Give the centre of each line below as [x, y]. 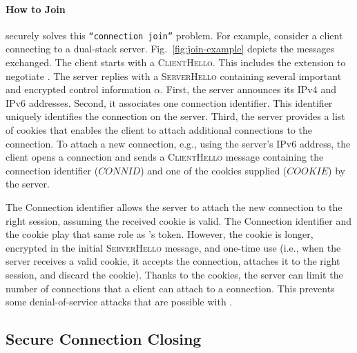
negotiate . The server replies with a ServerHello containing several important [174, 75]
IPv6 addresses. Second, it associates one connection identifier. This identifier [169, 102]
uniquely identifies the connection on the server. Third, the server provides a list [175, 116]
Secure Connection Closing [104, 339]
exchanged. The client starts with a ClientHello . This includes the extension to [176, 62]
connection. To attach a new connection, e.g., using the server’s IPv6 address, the [178, 143]
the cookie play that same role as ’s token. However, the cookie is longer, [160, 234]
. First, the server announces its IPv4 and [248, 89]
